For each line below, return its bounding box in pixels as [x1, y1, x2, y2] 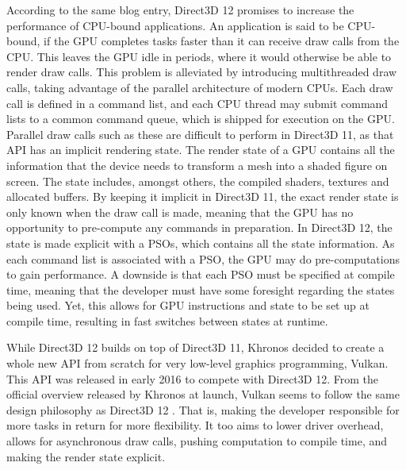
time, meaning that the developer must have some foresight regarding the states [6, 281, 395, 298]
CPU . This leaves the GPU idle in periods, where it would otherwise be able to [6, 48, 392, 64]
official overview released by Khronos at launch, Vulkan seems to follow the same [6, 386, 400, 403]
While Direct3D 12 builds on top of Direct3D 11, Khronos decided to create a [6, 339, 385, 356]
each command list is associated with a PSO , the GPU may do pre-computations [6, 250, 400, 267]
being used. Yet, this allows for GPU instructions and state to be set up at [6, 297, 370, 314]
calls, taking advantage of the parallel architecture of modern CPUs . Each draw [6, 79, 393, 95]
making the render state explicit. [6, 448, 166, 464]
